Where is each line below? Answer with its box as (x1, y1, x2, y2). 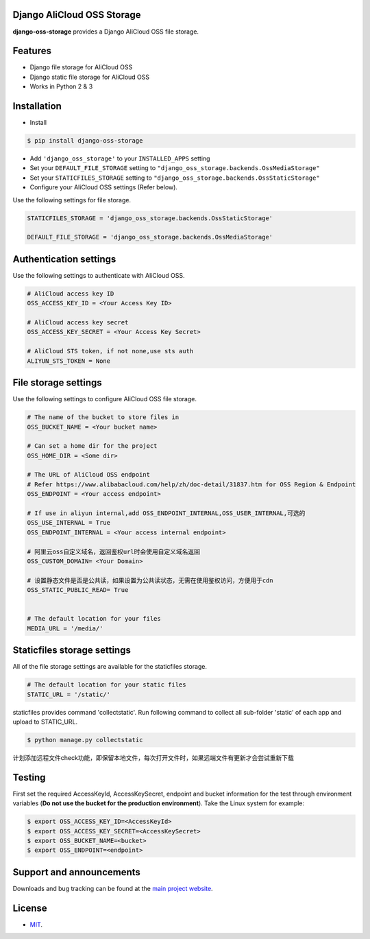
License (12, 902, 47, 914)
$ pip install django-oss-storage (27, 137, 143, 145)
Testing (12, 772, 46, 783)
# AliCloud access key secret (27, 319, 129, 326)
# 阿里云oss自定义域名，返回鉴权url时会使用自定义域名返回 (27, 547, 201, 556)
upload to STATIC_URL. (12, 717, 78, 726)
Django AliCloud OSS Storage (12, 9, 141, 21)
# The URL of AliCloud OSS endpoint (27, 471, 151, 479)
